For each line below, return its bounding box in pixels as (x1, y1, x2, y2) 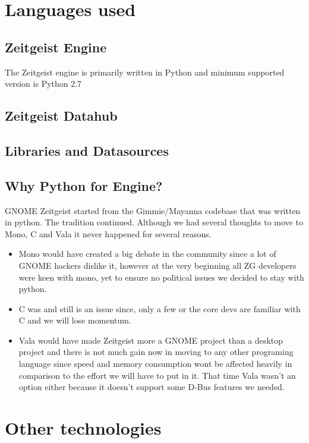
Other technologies (5, 416, 162, 440)
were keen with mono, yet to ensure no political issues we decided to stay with (18, 271, 304, 283)
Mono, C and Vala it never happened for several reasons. (5, 227, 212, 240)
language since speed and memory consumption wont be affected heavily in (18, 357, 292, 370)
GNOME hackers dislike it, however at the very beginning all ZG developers (18, 259, 297, 271)
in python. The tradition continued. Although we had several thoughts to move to (5, 216, 303, 228)
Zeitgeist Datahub (5, 106, 118, 125)
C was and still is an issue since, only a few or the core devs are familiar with (18, 302, 301, 315)
